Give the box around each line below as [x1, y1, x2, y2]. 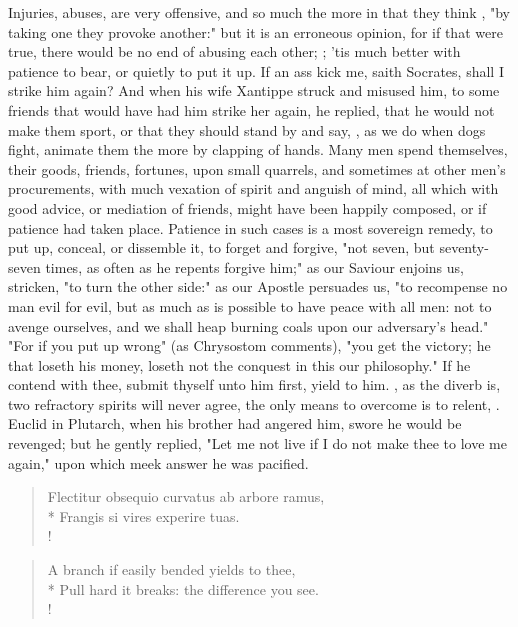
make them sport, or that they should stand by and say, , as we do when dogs [8, 119, 486, 140]
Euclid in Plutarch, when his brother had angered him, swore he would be [8, 413, 462, 434]
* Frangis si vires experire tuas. [47, 505, 240, 526]
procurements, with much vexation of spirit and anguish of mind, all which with [8, 178, 499, 199]
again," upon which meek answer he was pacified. [8, 452, 309, 473]
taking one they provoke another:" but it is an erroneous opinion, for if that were [8, 21, 503, 42]
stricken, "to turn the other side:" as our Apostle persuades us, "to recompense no [8, 276, 508, 297]
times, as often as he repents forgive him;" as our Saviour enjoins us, [45, 256, 464, 277]
